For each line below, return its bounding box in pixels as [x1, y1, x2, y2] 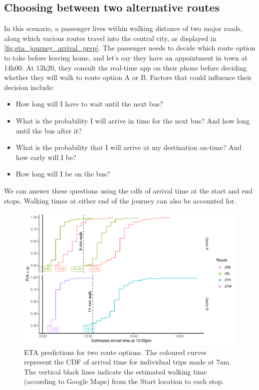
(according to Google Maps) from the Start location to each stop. [24, 376, 224, 386]
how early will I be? [15, 151, 76, 162]
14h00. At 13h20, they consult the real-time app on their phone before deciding [4, 62, 247, 72]
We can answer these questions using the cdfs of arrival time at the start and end [4, 185, 253, 195]
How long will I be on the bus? [15, 168, 110, 179]
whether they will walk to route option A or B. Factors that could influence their [4, 72, 252, 82]
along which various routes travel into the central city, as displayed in [4, 32, 217, 43]
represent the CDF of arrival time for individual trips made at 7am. [24, 356, 231, 367]
